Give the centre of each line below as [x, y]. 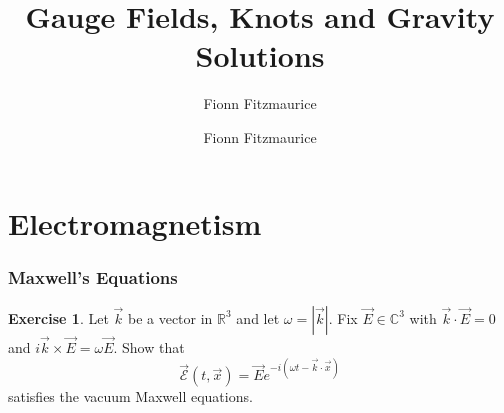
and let [258, 317]
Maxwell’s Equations [93, 276]
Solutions [260, 55]
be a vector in [170, 317]
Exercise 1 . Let [58, 317]
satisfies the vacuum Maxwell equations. [130, 396]
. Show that [149, 347]
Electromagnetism [135, 222]
